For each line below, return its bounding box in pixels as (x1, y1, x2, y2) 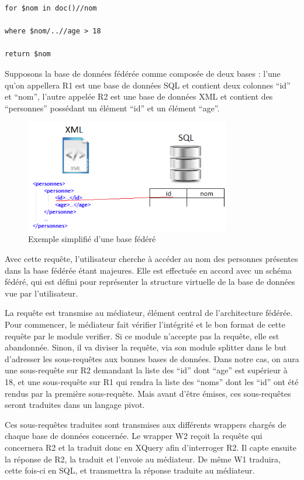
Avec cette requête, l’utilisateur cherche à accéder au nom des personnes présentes (5, 253, 298, 265)
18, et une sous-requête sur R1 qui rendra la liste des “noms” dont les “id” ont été (5, 375, 299, 387)
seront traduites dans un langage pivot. (5, 399, 145, 411)
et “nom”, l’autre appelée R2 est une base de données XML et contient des (5, 90, 273, 103)
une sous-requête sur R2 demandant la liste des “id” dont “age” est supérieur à (5, 364, 288, 376)
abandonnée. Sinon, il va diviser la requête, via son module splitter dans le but (5, 341, 287, 353)
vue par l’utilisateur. (5, 287, 78, 299)
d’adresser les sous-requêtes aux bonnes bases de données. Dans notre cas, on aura (5, 352, 299, 365)
